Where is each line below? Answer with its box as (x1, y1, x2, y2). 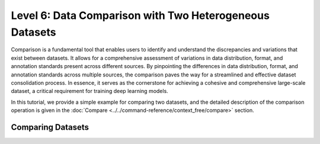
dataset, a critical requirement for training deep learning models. (11, 88, 168, 95)
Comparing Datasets (11, 122, 89, 132)
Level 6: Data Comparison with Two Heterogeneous (11, 9, 270, 22)
